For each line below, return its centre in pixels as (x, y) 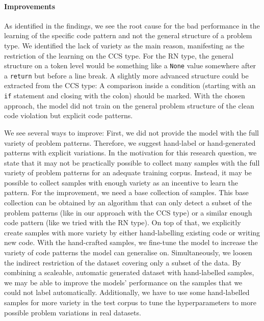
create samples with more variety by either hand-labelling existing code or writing (132, 232)
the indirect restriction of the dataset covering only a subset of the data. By (123, 262)
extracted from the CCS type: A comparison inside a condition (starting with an (130, 85)
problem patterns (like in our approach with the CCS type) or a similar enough (128, 212)
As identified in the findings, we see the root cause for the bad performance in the (132, 25)
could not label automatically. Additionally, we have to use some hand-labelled (127, 292)
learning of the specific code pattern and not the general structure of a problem (128, 35)
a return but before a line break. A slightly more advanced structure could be (126, 75)
